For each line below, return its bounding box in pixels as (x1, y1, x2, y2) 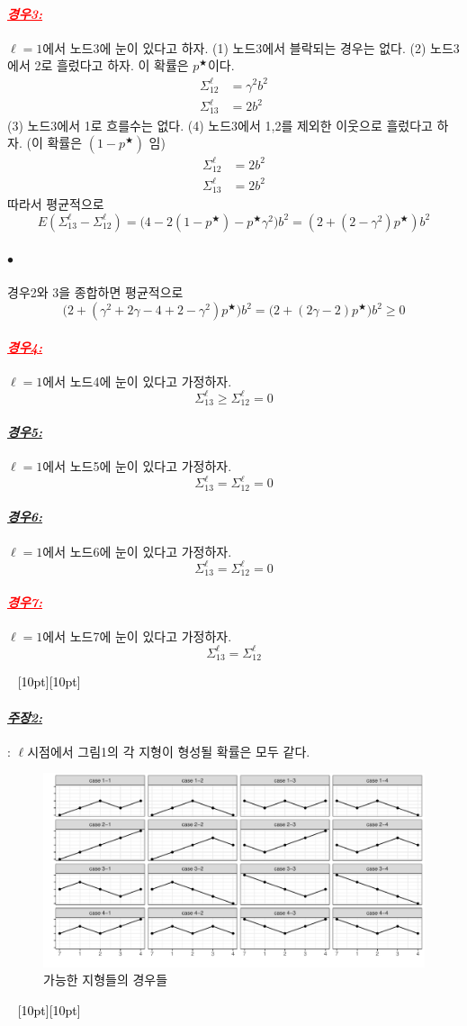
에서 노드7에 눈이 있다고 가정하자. (42, 626, 232, 645)
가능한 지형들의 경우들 (43, 970, 168, 989)
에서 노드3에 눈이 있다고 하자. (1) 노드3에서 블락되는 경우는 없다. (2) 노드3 (42, 38, 460, 57)
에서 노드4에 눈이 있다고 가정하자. (42, 371, 232, 390)
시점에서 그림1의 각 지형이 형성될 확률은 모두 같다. (27, 741, 310, 760)
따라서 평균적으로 (7, 195, 104, 213)
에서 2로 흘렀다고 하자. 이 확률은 (7, 56, 189, 75)
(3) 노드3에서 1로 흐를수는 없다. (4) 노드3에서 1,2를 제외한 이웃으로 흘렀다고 (7, 115, 433, 134)
